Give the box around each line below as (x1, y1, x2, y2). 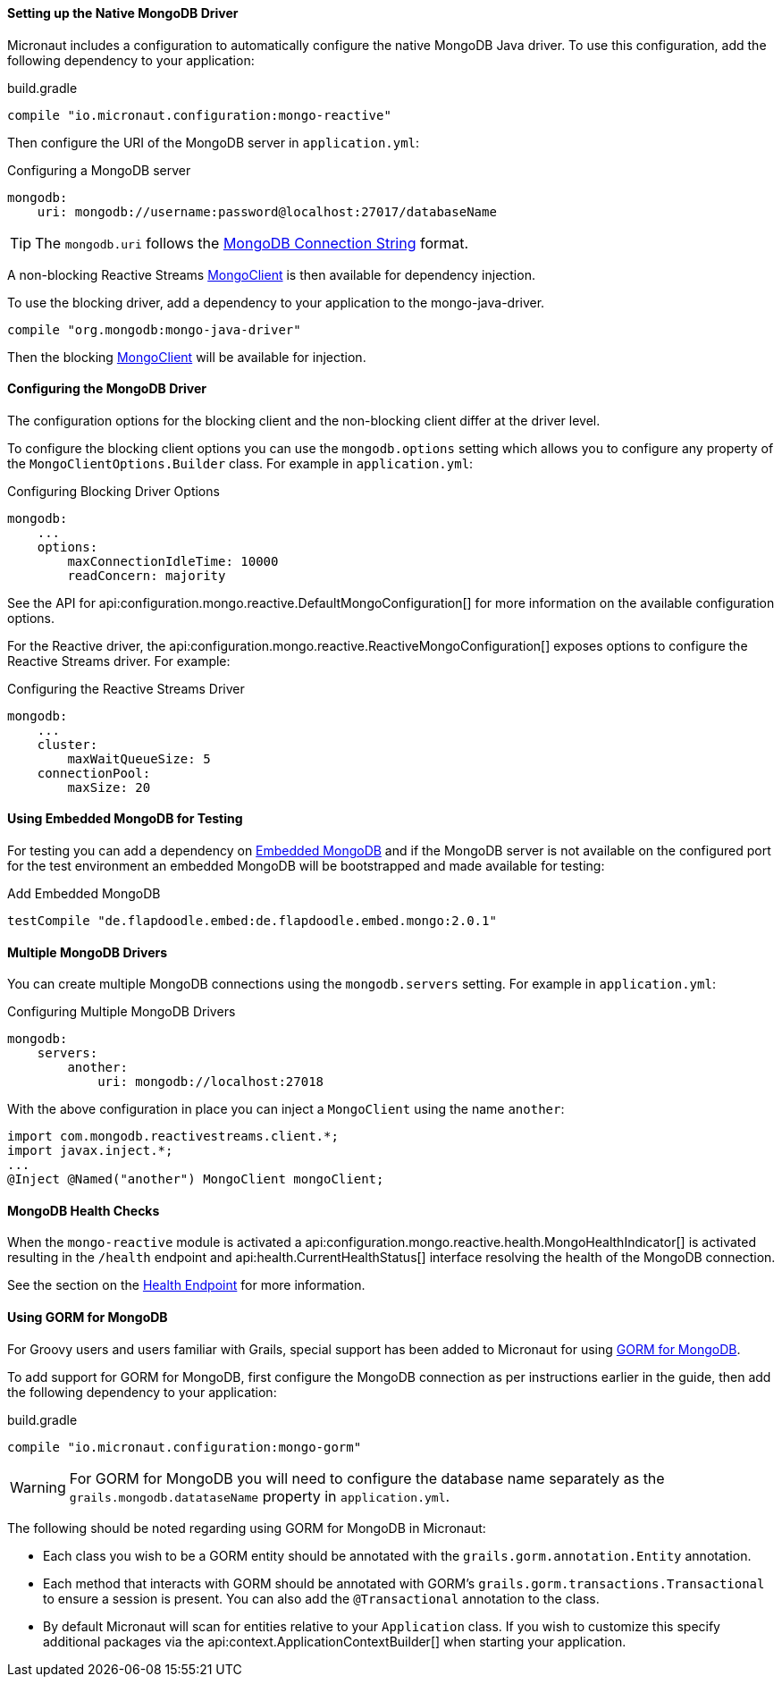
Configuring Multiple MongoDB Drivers (7, 1004, 236, 1020)
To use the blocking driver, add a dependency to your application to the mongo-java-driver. (7, 294, 545, 310)
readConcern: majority (67, 568, 226, 583)
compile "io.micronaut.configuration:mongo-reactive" (7, 107, 391, 122)
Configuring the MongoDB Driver (7, 381, 206, 397)
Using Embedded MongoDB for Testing (7, 811, 243, 827)
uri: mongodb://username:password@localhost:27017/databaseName (37, 204, 497, 219)
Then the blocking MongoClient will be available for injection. (7, 349, 366, 365)
